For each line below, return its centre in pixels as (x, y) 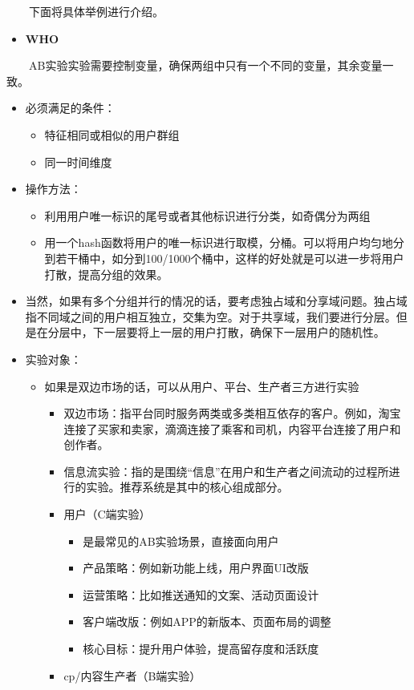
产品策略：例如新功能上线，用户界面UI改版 (196, 568)
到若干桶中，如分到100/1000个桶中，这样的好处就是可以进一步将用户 (224, 258)
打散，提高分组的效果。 (106, 274)
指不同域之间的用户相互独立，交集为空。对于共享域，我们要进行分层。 (211, 316)
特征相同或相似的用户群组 (112, 134)
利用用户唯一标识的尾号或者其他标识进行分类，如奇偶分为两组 (207, 215)
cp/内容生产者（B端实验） (132, 675)
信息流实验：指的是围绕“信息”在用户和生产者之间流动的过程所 (226, 471)
